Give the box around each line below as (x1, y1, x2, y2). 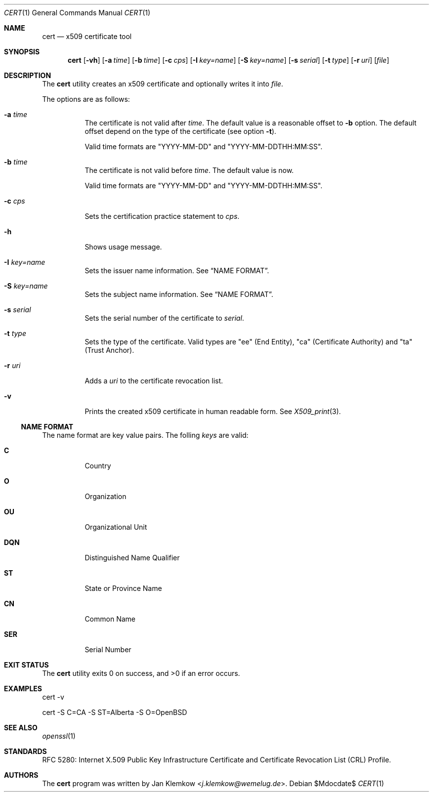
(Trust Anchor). (85, 346, 134, 354)
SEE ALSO (4, 723, 38, 732)
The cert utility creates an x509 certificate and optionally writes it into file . (42, 80, 283, 88)
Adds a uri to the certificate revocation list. (85, 377, 223, 385)
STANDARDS (4, 747, 47, 755)
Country (85, 461, 111, 470)
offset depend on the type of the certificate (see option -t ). (85, 127, 276, 135)
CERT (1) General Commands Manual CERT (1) (4, 8, 151, 17)
